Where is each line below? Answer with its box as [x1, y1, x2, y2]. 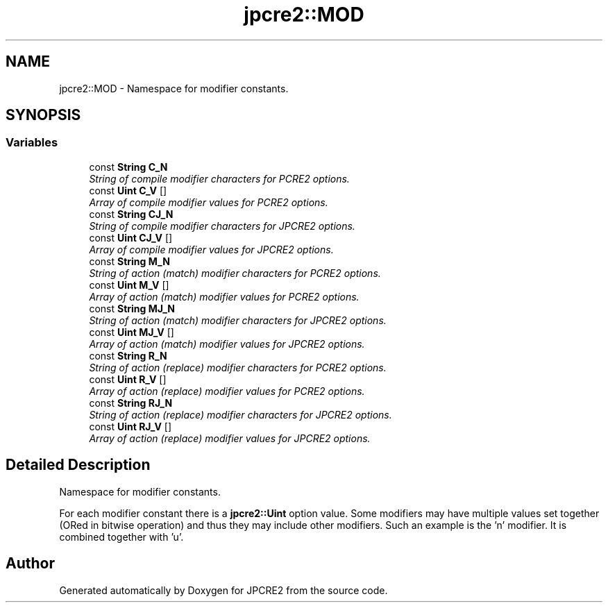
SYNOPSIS [6, 106, 81, 124]
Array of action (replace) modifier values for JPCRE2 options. [89, 432, 371, 444]
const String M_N [89, 255, 170, 267]
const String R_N [89, 349, 167, 362]
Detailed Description [6, 456, 151, 474]
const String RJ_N [89, 396, 173, 409]
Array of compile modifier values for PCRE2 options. [89, 196, 328, 208]
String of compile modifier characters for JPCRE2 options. [89, 219, 355, 232]
